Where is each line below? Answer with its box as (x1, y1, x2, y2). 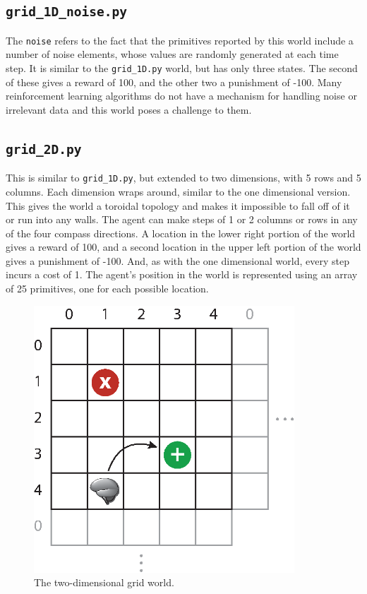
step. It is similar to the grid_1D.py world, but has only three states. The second (6, 61, 358, 76)
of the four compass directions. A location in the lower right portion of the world (6, 225, 356, 240)
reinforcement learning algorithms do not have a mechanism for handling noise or (6, 88, 357, 103)
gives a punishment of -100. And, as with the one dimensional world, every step (6, 253, 349, 268)
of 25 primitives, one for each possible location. (6, 281, 209, 296)
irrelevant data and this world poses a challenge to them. (6, 102, 252, 117)
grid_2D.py (6, 141, 82, 157)
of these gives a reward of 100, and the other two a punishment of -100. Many (6, 74, 342, 89)
